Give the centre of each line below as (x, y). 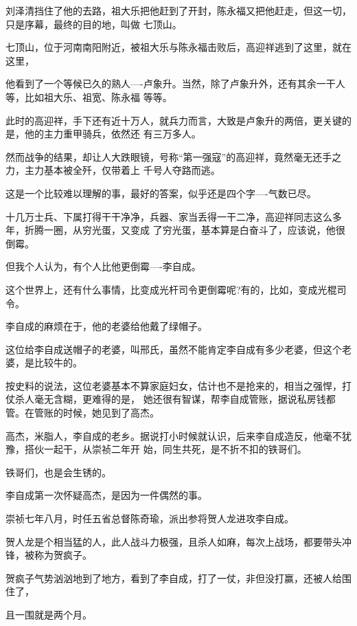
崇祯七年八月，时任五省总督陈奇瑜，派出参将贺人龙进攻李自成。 (150, 518)
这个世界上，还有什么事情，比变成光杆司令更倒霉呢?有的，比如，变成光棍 (171, 289)
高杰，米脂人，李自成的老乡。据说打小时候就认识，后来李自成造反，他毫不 (174, 435)
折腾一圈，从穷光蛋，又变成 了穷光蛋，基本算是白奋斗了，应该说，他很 (185, 230)
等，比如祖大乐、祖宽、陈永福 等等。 (89, 97)
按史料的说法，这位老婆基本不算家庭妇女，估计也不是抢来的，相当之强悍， (174, 385)
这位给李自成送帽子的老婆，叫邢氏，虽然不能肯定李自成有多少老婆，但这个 (174, 349)
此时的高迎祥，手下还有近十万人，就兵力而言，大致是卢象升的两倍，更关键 (174, 120)
